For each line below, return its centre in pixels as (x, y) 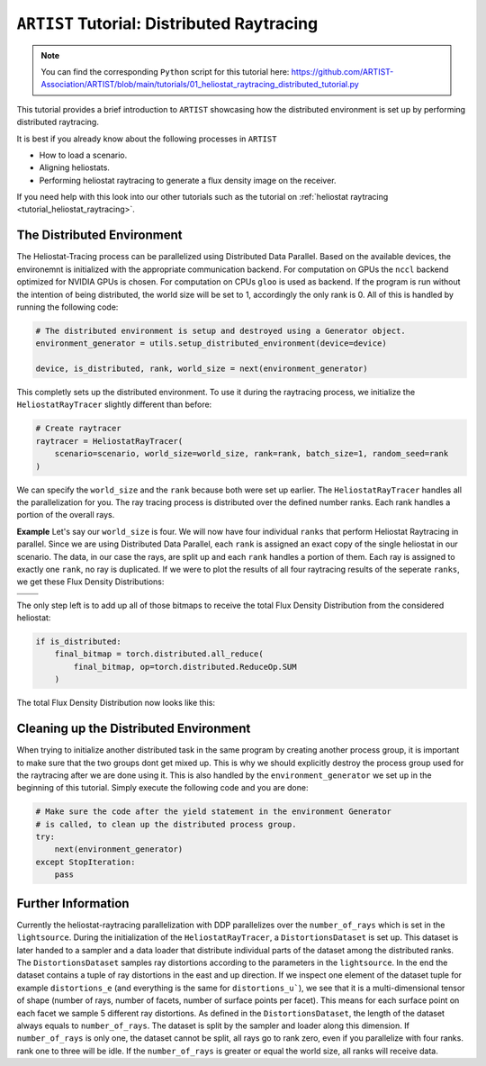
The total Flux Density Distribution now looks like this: (116, 703)
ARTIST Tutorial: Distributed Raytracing (167, 23)
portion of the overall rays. (66, 515)
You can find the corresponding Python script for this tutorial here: (165, 71)
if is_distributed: (78, 642)
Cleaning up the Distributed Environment (134, 729)
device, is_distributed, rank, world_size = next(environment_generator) (202, 369)
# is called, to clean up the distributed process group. (166, 824)
